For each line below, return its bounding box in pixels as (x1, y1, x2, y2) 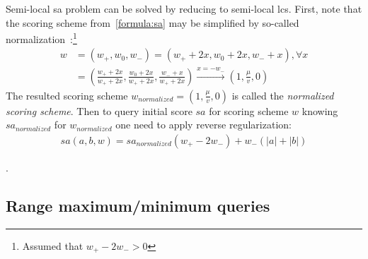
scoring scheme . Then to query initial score (6, 103, 192, 118)
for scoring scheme (209, 103, 289, 118)
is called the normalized (231, 88, 334, 102)
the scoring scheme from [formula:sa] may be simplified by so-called (6, 15, 299, 30)
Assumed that (22, 238, 84, 253)
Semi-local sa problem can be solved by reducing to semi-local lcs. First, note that (6, 1, 362, 16)
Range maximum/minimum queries (6, 194, 270, 216)
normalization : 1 (6, 30, 77, 46)
